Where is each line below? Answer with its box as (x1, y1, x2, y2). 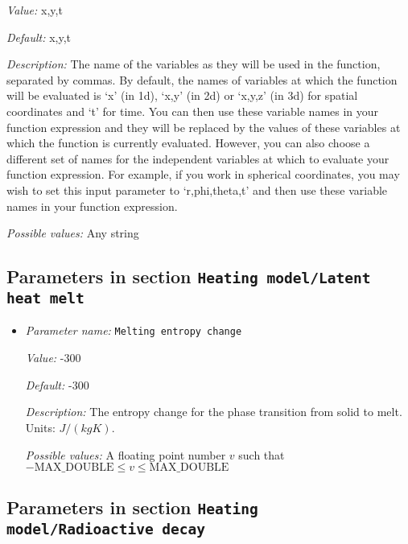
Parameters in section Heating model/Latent (6, 264, 371, 289)
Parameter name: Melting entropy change (25, 322, 242, 339)
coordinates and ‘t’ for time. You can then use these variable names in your (6, 102, 379, 119)
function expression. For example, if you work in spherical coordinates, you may (6, 166, 400, 183)
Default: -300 (25, 376, 89, 393)
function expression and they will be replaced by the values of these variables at (6, 118, 401, 135)
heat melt (6, 290, 84, 307)
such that (238, 446, 285, 463)
